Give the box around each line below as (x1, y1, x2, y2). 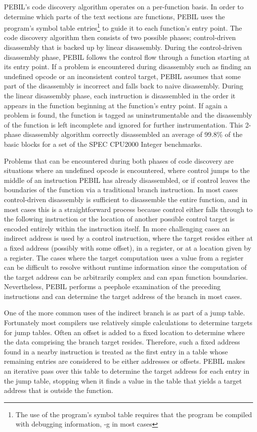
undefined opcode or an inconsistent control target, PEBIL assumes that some (4, 71, 241, 81)
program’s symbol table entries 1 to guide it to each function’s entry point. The (4, 21, 242, 33)
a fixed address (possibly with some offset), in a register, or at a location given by (4, 242, 252, 253)
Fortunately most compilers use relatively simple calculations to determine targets (4, 317, 253, 328)
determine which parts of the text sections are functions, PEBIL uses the (4, 11, 225, 21)
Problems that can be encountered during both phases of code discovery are (4, 155, 234, 166)
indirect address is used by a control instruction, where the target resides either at (4, 233, 253, 243)
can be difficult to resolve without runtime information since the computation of (4, 262, 247, 272)
